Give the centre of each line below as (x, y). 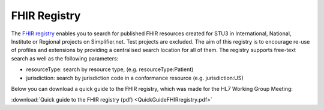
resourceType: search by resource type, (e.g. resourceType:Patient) (110, 69)
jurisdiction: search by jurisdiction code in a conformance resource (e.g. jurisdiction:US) (135, 78)
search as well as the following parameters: (65, 58)
